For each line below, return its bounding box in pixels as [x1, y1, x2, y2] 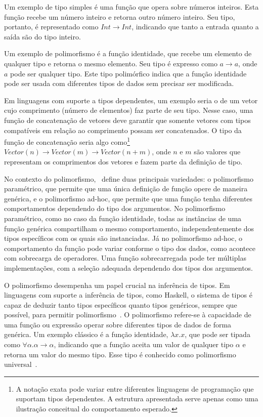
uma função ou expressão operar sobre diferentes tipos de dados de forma [4, 319, 232, 329]
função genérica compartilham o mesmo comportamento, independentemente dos [4, 223, 254, 233]
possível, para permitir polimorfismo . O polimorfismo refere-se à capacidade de [4, 309, 251, 320]
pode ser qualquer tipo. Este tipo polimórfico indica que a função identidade [10, 68, 247, 78]
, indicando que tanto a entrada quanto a [131, 21, 259, 32]
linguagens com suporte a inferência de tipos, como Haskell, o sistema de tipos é [4, 289, 252, 300]
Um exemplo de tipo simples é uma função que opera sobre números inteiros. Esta [4, 2, 259, 12]
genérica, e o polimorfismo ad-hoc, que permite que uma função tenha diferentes [4, 193, 253, 203]
